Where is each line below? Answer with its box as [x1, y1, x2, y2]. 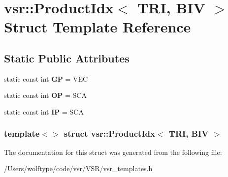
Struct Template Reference [4, 17, 191, 37]
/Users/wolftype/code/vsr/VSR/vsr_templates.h [4, 163, 153, 174]
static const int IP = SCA [4, 106, 84, 117]
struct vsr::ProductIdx [64, 127, 155, 140]
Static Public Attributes [4, 50, 130, 65]
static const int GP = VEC [4, 73, 88, 84]
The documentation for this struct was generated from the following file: [4, 147, 222, 157]
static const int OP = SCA [4, 90, 87, 100]
